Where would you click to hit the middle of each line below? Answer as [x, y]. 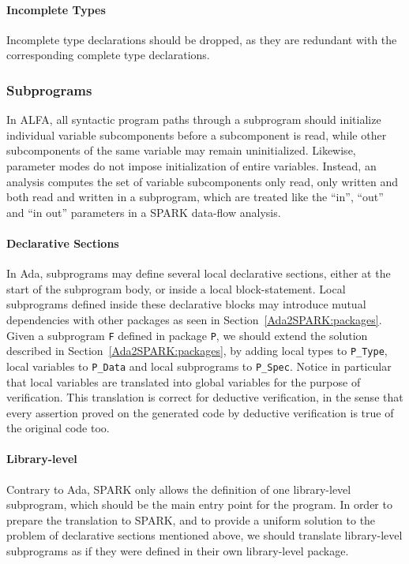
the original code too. [58, 428]
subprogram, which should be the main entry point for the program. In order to [199, 504]
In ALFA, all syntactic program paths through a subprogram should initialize [194, 120]
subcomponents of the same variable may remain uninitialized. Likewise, [181, 150]
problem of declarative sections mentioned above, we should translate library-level [204, 535]
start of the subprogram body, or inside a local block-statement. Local [176, 288]
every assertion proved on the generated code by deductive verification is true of [200, 412]
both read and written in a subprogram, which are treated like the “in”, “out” [195, 197]
